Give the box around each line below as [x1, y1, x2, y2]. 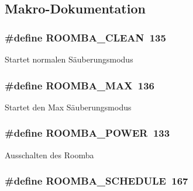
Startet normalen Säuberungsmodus [5, 53, 133, 65]
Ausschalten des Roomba [5, 148, 94, 161]
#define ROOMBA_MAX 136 [5, 78, 155, 92]
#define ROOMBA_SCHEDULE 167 [5, 173, 188, 188]
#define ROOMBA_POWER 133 [5, 126, 170, 140]
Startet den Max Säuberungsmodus [5, 100, 132, 113]
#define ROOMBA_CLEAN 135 [5, 30, 166, 44]
